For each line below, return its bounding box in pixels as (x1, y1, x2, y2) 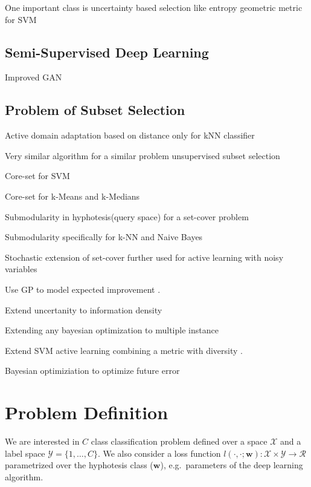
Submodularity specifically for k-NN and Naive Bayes (5, 230, 203, 243)
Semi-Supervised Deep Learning (5, 42, 209, 61)
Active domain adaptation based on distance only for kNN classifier (5, 129, 255, 142)
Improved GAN (5, 71, 62, 83)
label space (5, 446, 45, 459)
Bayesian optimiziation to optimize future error (5, 364, 180, 377)
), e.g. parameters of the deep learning (160, 459, 303, 471)
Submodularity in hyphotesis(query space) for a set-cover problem (5, 210, 249, 223)
